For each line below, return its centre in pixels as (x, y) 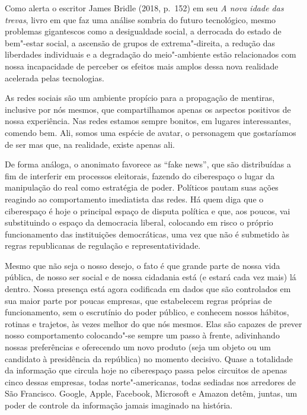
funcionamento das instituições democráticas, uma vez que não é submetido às (147, 234)
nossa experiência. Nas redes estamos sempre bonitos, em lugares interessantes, (148, 121)
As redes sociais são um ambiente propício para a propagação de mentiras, (140, 98)
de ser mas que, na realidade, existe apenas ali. (90, 144)
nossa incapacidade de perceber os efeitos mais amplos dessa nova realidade (142, 66)
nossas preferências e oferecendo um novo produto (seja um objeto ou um (138, 347)
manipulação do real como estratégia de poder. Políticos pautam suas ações (142, 187)
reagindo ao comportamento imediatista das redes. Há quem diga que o (134, 199)
